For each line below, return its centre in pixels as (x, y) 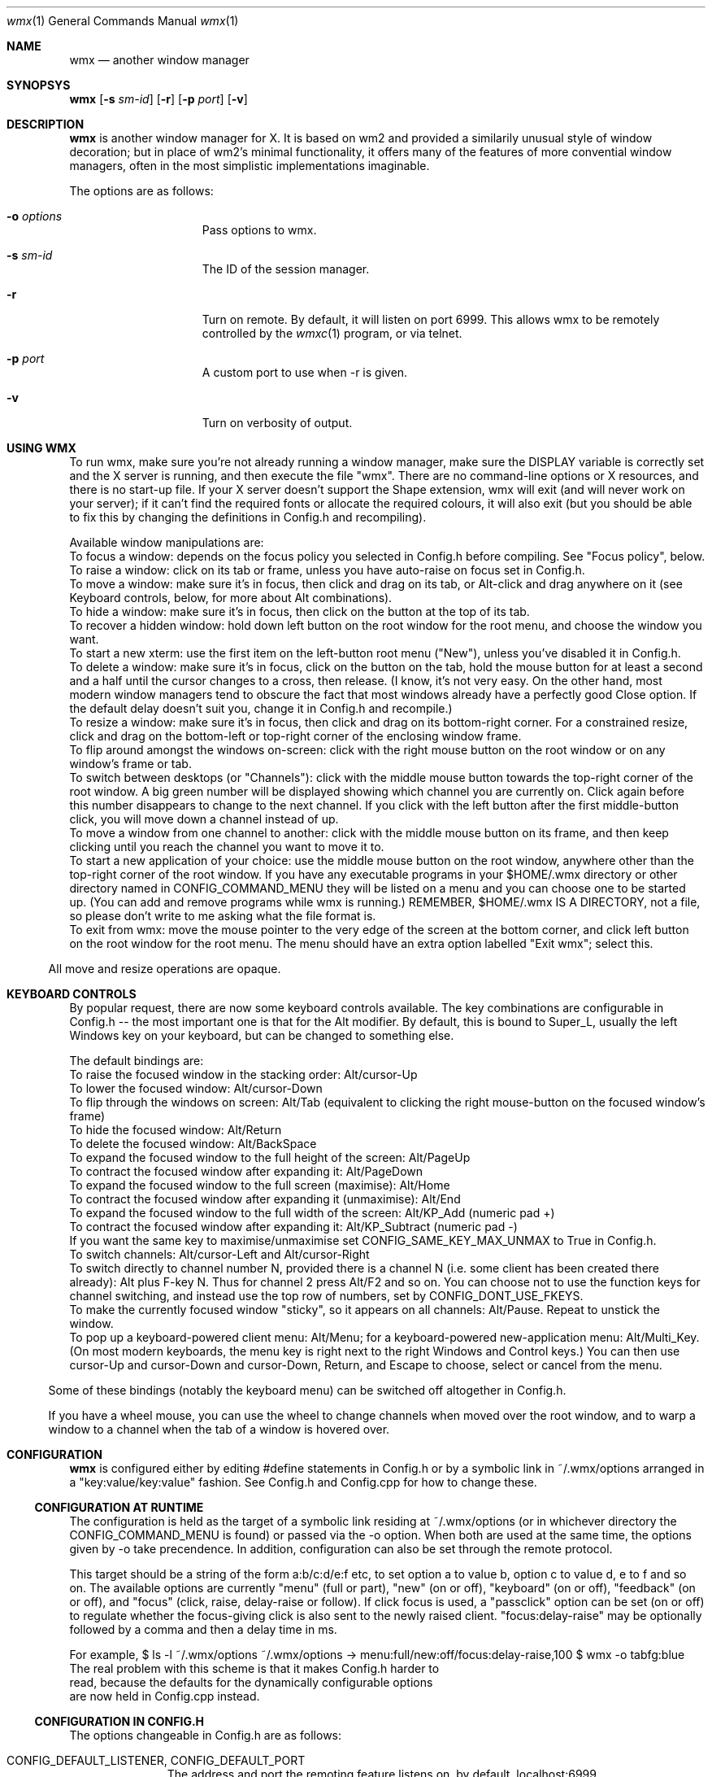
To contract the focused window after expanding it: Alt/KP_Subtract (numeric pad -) (293, 1227)
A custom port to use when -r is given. (305, 372)
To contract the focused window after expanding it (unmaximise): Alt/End (265, 1199)
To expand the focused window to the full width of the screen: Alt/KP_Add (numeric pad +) (312, 1213)
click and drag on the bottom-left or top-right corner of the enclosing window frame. (295, 736)
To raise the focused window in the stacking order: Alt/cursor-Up (243, 1074)
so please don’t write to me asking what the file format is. (223, 916)
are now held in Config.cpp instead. (165, 1696)
